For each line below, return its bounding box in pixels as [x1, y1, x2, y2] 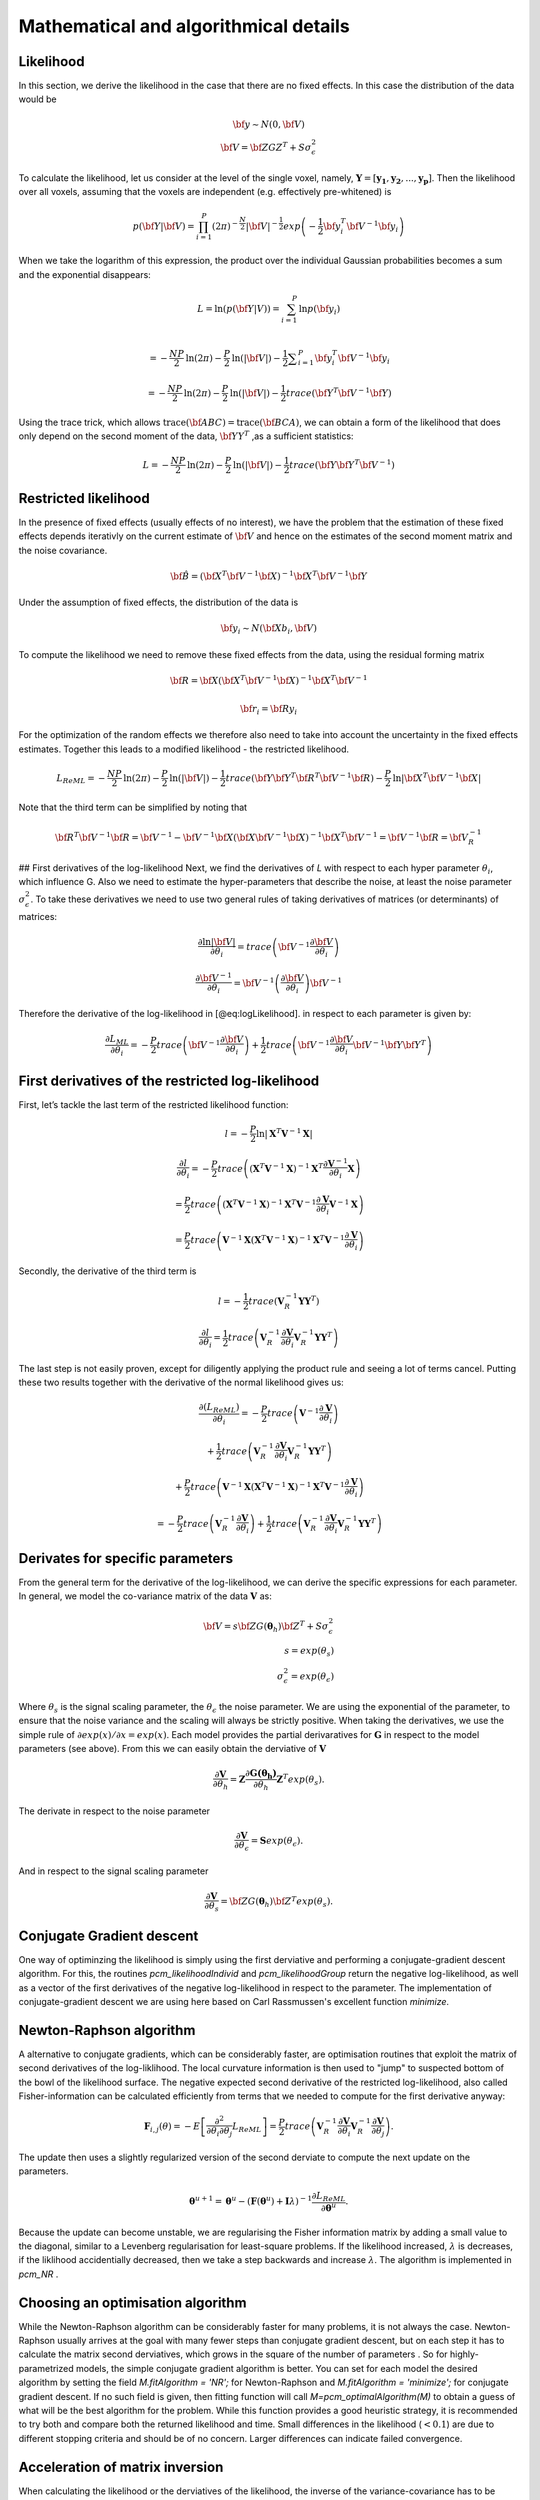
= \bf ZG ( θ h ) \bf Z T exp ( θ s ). [220, 1894, 334, 1909]
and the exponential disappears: [18, 268, 152, 280]
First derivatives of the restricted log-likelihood [18, 1072, 320, 1089]
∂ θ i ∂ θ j [206, 2125, 233, 2139]
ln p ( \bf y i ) [298, 303, 341, 317]
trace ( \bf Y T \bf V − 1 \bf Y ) [285, 385, 392, 399]
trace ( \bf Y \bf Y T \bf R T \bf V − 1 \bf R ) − [225, 770, 384, 784]
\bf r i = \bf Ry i [240, 703, 298, 717]
